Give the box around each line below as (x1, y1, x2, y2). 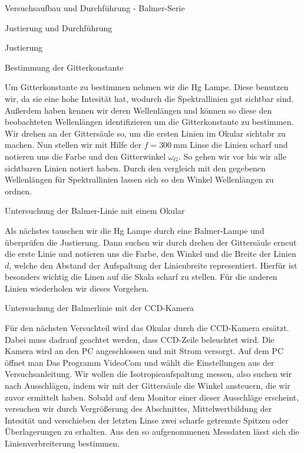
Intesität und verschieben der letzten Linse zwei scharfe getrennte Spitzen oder (5, 414, 289, 426)
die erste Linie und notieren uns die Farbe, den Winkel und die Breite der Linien (5, 247, 296, 260)
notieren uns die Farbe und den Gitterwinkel (5, 150, 166, 162)
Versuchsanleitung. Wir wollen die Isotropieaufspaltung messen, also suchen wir (5, 368, 292, 380)
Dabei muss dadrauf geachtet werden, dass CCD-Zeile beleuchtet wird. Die (5, 333, 275, 345)
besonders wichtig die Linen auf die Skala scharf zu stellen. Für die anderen (5, 270, 277, 283)
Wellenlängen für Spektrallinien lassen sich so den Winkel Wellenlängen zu (5, 173, 274, 186)
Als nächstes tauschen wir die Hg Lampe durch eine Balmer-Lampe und (5, 224, 265, 236)
